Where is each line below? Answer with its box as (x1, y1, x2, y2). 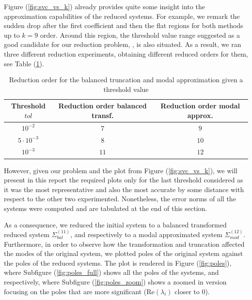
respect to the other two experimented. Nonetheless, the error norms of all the (4, 194, 236, 204)
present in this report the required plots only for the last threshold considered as (4, 175, 243, 185)
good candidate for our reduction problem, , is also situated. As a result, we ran (4, 39, 241, 49)
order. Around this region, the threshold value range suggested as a (40, 30, 240, 40)
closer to (174, 286, 200, 296)
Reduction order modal (160, 101, 240, 111)
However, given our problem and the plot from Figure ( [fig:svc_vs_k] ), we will (4, 165, 238, 175)
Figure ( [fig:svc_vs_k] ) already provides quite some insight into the (4, 1, 205, 11)
